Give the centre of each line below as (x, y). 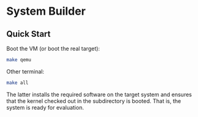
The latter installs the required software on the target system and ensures (99, 94)
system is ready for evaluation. (45, 107)
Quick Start (29, 34)
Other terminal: (25, 71)
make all (17, 83)
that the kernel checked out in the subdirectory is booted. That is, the (94, 101)
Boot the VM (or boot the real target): (53, 48)
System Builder (46, 11)
